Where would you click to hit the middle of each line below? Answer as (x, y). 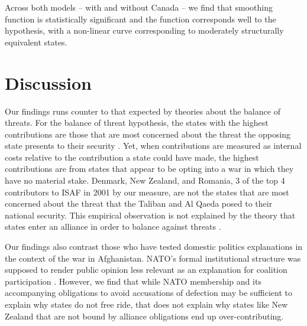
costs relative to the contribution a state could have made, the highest (132, 157)
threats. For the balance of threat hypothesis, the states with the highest (137, 123)
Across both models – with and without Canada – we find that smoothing (139, 7)
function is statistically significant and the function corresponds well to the (140, 19)
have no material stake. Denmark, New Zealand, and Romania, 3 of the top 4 (145, 180)
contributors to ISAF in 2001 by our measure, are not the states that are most (147, 192)
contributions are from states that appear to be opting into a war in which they (149, 169)
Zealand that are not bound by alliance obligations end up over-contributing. (144, 316)
